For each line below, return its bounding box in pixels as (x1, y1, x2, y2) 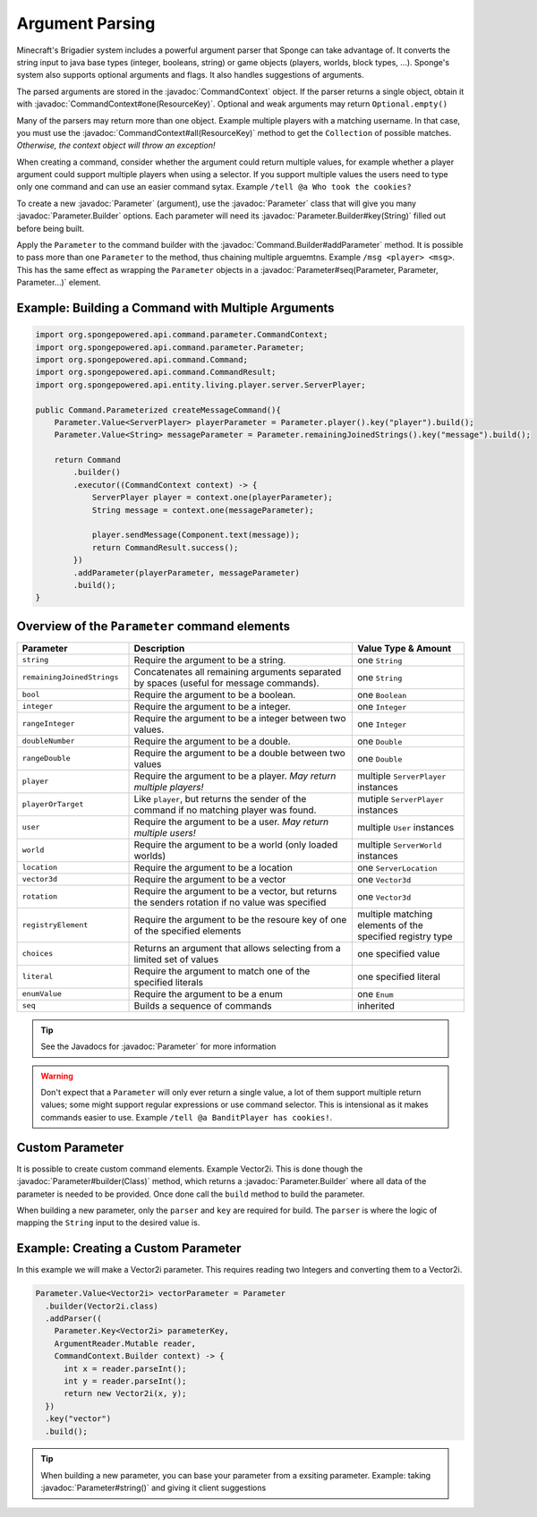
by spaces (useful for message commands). (133, 677, 320, 689)
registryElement (21, 920, 89, 930)
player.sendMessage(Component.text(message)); (91, 530, 300, 541)
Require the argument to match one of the (133, 965, 311, 977)
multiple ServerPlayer (356, 770, 447, 782)
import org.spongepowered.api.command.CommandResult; (35, 367, 277, 378)
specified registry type (356, 930, 453, 942)
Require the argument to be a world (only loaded (133, 838, 338, 850)
